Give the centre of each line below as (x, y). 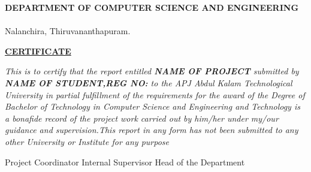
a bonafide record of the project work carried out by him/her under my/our (142, 118)
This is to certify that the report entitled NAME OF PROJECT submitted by (152, 71)
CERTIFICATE (38, 51)
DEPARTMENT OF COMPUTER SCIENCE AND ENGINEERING (152, 7)
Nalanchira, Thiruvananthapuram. (68, 31)
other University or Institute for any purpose (87, 141)
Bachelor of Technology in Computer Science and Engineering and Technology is (153, 106)
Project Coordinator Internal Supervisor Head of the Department (125, 162)
